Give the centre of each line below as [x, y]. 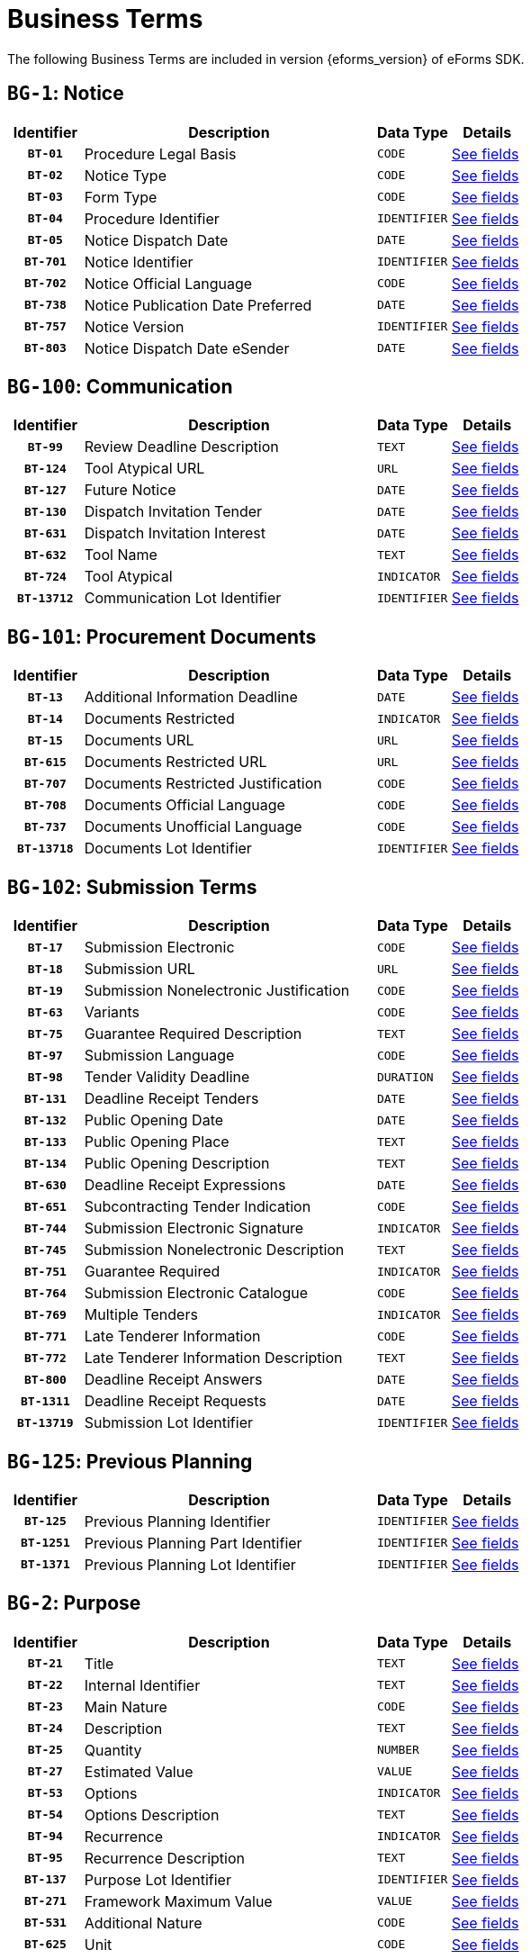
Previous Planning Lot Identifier [190, 1564]
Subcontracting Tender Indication [198, 1207]
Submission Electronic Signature [194, 1228]
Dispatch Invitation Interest [175, 533]
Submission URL [139, 969]
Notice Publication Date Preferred [198, 305]
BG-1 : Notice [66, 94]
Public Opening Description [177, 1164]
